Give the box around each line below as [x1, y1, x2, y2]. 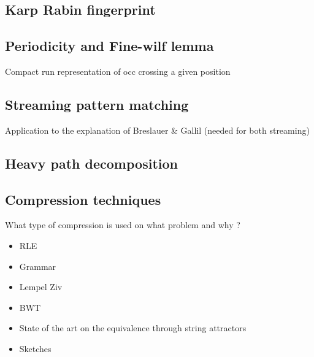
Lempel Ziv [19, 280, 63, 293]
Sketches [19, 342, 52, 355]
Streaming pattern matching [5, 94, 189, 113]
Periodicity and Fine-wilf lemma [5, 36, 214, 55]
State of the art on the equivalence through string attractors [19, 321, 247, 334]
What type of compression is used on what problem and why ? [5, 218, 240, 231]
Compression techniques [5, 190, 161, 209]
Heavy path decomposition [5, 153, 178, 172]
